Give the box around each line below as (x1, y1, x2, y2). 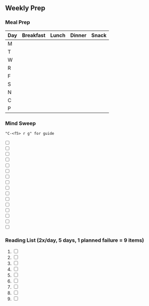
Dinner (70, 32, 87, 39)
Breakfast (22, 32, 46, 39)
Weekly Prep (5, 4, 46, 12)
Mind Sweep (5, 119, 36, 126)
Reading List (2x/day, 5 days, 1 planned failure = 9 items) (5, 236, 144, 243)
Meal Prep (5, 19, 30, 26)
